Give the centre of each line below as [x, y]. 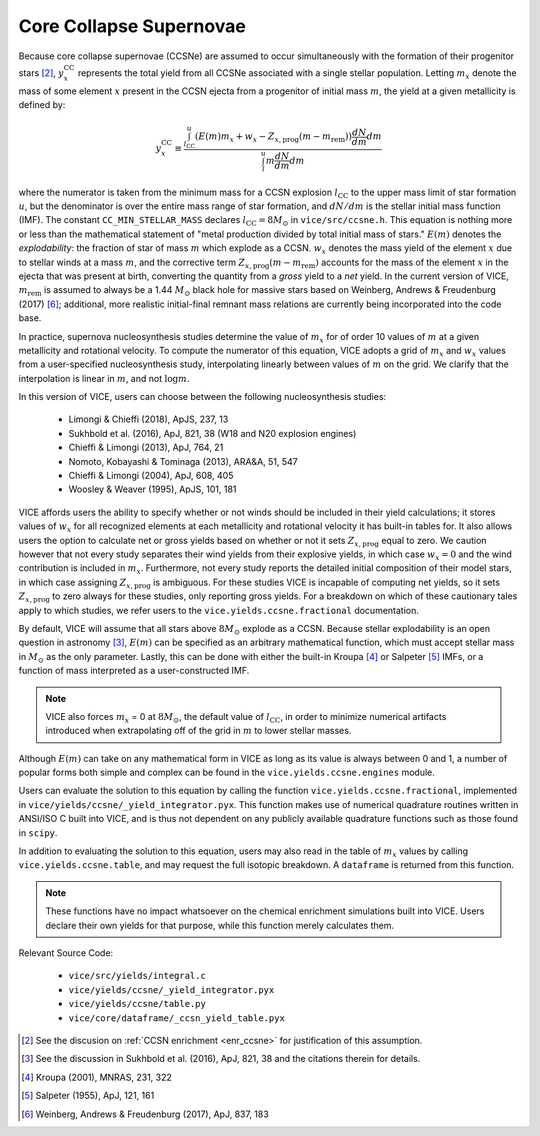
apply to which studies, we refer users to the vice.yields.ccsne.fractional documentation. [219, 610]
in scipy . [38, 832]
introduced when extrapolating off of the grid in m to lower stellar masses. [198, 731]
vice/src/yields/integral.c [137, 976]
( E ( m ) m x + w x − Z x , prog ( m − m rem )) [273, 138]
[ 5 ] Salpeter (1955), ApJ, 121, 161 [88, 1096]
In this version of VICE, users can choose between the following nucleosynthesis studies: [202, 397]
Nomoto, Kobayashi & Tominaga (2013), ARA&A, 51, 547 [183, 461]
